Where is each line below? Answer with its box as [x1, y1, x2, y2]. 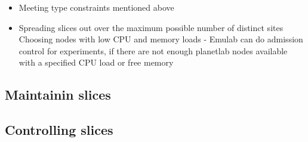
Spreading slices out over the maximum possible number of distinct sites [19, 21, 284, 33]
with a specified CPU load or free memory [19, 56, 174, 69]
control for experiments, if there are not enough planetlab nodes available [19, 44, 288, 57]
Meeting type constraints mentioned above [19, 1, 174, 13]
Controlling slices [5, 121, 113, 139]
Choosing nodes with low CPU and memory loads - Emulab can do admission [19, 33, 303, 45]
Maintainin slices [5, 85, 111, 104]
